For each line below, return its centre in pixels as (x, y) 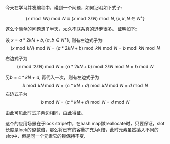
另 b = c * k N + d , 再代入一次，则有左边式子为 (53, 77)
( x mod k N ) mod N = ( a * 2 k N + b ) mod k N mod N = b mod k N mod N (85, 48)
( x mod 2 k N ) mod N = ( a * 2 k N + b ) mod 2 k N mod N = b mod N (85, 67)
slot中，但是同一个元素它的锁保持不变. (45, 136)
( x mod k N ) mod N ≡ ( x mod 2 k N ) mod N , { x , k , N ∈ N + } (85, 18)
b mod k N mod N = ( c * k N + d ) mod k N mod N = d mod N (85, 86)
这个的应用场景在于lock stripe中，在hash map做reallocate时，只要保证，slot (85, 124)
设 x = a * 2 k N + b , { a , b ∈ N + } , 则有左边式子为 (54, 40)
